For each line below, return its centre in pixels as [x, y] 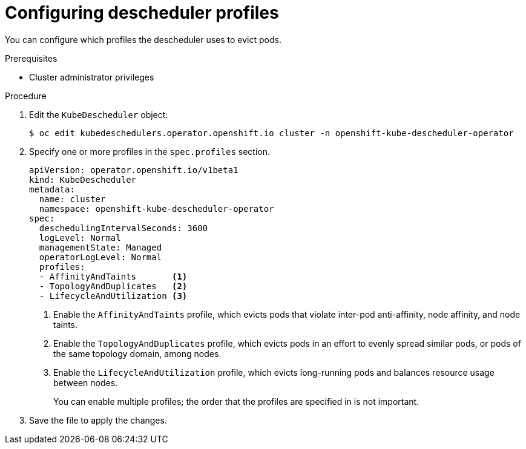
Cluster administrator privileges [92, 77]
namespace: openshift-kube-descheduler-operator [156, 208]
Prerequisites [31, 58]
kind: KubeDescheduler [83, 179]
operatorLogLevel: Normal [100, 257]
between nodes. [86, 382]
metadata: [52, 189]
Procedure [26, 96]
